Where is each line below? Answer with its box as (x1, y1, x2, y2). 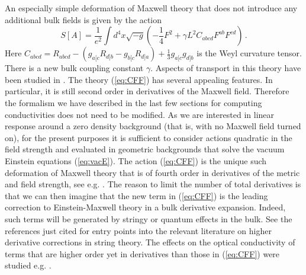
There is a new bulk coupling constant (5, 62, 144, 74)
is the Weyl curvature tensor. (197, 47, 302, 59)
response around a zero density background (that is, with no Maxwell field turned (5, 120, 301, 132)
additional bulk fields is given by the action (5, 13, 162, 25)
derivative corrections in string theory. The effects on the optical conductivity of (5, 236, 295, 248)
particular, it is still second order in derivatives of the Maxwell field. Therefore (5, 85, 289, 97)
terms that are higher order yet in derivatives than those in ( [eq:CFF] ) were (5, 247, 280, 260)
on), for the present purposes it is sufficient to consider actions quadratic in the (5, 131, 292, 143)
